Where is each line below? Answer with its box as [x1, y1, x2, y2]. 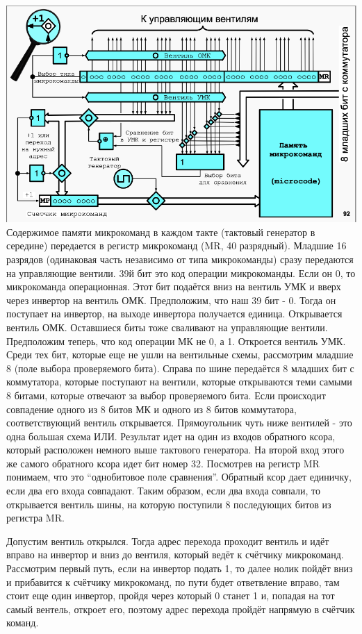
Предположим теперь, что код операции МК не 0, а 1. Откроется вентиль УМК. [6, 333, 346, 348]
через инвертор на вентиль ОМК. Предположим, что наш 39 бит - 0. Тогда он [6, 292, 336, 307]
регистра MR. [6, 510, 65, 525]
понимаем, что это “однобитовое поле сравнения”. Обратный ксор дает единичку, [6, 469, 352, 484]
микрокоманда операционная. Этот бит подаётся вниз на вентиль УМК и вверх [6, 279, 341, 294]
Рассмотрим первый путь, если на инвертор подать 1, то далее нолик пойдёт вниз [6, 561, 353, 576]
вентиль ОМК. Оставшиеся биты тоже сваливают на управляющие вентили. [6, 319, 328, 334]
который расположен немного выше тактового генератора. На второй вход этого [6, 442, 345, 457]
